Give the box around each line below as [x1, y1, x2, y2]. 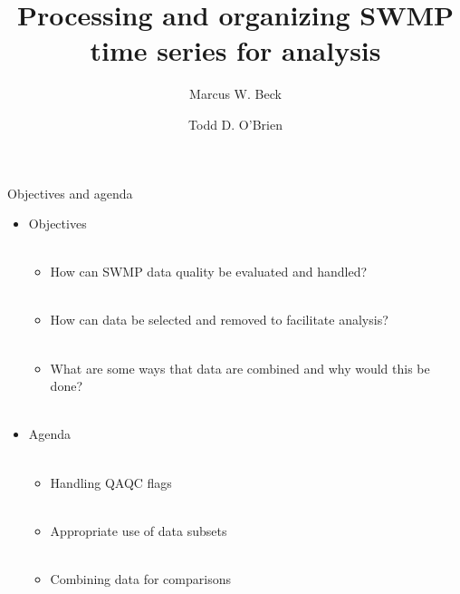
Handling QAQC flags [50, 472, 172, 492]
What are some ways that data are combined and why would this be [50, 358, 430, 377]
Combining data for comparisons [50, 570, 231, 588]
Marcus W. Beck [189, 84, 282, 103]
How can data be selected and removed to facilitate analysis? [50, 310, 388, 329]
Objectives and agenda [7, 183, 133, 202]
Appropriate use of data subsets [50, 521, 227, 540]
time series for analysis [90, 32, 381, 69]
